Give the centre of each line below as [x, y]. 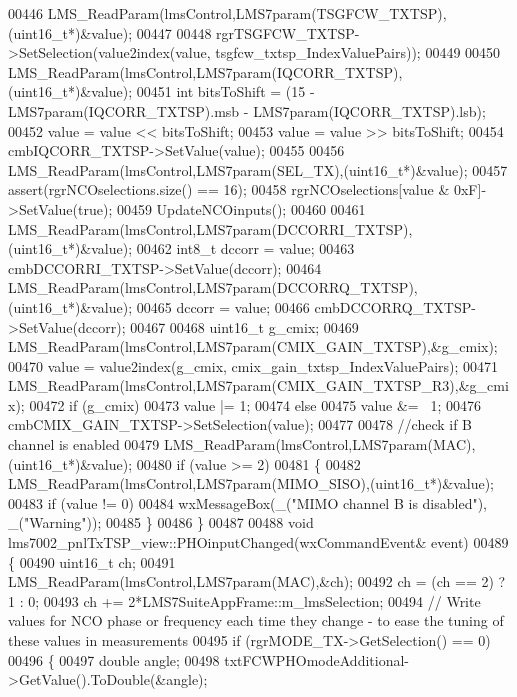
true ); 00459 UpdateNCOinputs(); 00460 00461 [222, 208]
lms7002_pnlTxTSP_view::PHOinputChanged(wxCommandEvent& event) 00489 [258, 542]
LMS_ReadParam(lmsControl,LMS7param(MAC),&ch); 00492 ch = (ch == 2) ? [257, 581]
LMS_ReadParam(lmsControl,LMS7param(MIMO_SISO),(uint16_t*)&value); [251, 483]
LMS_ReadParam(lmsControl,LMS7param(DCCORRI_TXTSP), [210, 228]
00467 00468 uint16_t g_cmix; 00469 [244, 326]
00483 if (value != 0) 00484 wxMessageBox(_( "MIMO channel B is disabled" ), [248, 502]
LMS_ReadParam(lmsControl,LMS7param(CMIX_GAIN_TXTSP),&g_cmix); [253, 346]
